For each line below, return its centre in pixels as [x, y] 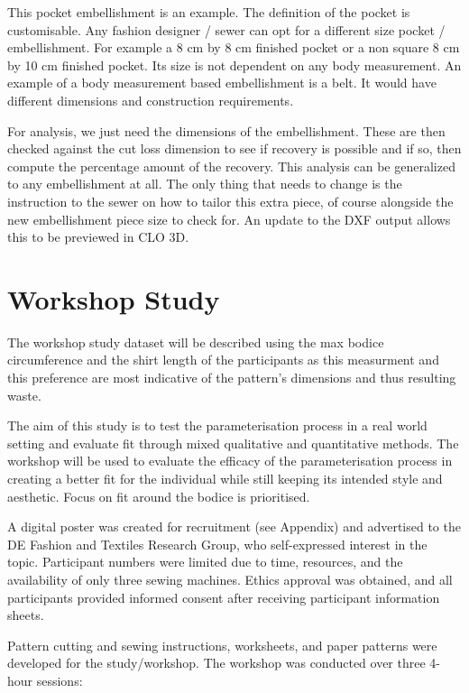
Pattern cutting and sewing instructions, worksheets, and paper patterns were [222, 645]
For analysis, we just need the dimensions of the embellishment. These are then [226, 130]
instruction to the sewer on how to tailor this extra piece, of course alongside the [230, 201]
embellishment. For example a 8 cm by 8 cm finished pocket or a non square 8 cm [234, 47]
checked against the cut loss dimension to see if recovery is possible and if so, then [234, 148]
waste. [24, 395]
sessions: [60, 680]
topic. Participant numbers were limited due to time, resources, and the [205, 562]
